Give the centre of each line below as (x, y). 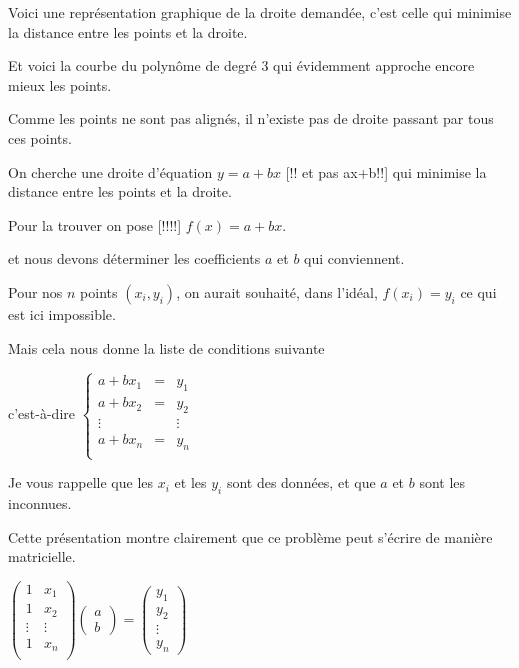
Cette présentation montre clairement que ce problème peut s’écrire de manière (250, 536)
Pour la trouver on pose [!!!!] (95, 224)
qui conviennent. (354, 258)
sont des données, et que (301, 482)
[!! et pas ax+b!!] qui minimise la (386, 171)
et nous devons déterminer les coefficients (134, 258)
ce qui (478, 291)
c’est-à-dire (41, 413)
